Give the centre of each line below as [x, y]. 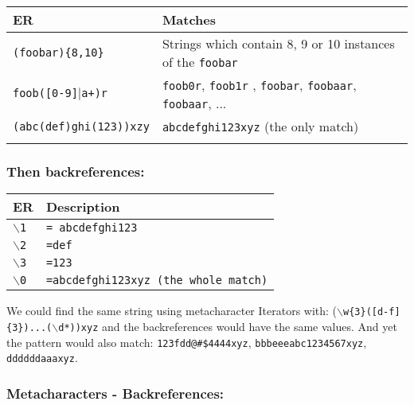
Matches [189, 19]
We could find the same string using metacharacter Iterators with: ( [172, 311]
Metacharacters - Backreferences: [115, 393]
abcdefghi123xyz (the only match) [260, 126]
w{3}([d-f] [372, 312]
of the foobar [200, 62]
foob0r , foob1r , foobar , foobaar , [259, 85]
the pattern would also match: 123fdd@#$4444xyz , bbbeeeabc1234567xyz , [187, 342]
